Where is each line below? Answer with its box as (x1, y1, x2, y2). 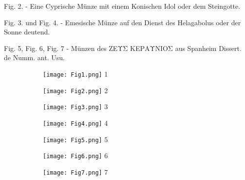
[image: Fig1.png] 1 (43, 68, 108, 79)
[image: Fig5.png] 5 (43, 134, 108, 144)
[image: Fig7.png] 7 (43, 166, 108, 177)
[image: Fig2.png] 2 (43, 85, 108, 95)
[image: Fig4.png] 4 (43, 117, 108, 128)
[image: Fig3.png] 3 (43, 101, 108, 112)
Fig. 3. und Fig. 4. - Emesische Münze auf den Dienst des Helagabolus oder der (4, 17, 241, 27)
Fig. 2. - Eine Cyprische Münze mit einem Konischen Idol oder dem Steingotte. (4, 1, 241, 11)
